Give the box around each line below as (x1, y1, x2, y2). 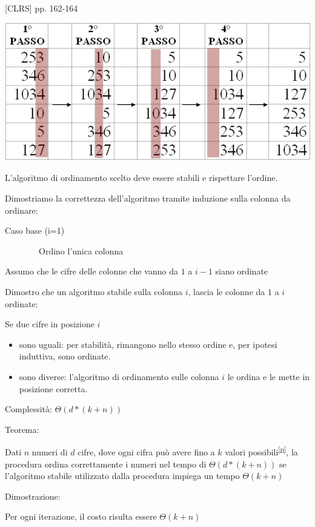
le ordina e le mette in (227, 370, 310, 383)
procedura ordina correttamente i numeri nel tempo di (5, 457, 207, 470)
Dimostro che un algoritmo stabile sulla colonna (5, 285, 182, 298)
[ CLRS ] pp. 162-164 (5, 2, 78, 14)
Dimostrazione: (5, 489, 61, 502)
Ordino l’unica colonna (38, 244, 124, 257)
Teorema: (5, 423, 39, 435)
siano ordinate (215, 265, 268, 277)
